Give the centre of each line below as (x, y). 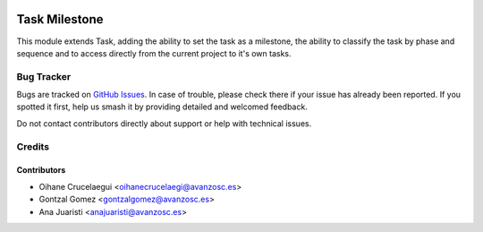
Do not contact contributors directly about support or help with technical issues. (164, 123)
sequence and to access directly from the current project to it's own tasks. (154, 53)
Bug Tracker (44, 76)
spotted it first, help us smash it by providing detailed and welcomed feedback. (162, 107)
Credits (33, 146)
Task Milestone (60, 19)
